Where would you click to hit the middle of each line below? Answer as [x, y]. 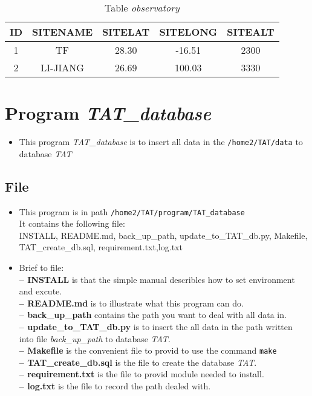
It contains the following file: [72, 223]
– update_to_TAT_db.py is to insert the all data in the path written [156, 326]
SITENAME [63, 32]
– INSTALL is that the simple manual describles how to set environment [157, 279]
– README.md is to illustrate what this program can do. [131, 303]
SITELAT [126, 32]
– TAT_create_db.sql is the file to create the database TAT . [138, 362]
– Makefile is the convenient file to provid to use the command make [148, 350]
